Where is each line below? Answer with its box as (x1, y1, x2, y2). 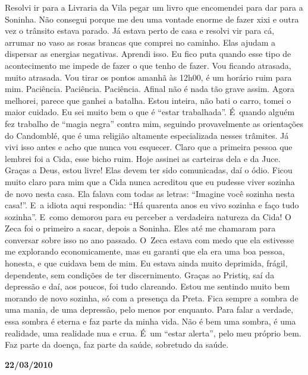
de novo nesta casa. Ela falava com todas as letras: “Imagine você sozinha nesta (5, 187, 295, 199)
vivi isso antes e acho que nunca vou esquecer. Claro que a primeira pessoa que (5, 141, 293, 153)
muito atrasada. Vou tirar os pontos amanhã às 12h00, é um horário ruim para (5, 71, 292, 83)
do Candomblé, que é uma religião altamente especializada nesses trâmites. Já (5, 129, 289, 141)
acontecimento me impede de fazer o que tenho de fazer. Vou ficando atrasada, (5, 59, 291, 71)
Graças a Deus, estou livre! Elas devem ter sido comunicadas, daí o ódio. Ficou (5, 164, 293, 176)
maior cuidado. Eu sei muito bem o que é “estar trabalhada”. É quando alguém (5, 106, 295, 118)
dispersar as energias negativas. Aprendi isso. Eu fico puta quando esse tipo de (5, 47, 291, 60)
